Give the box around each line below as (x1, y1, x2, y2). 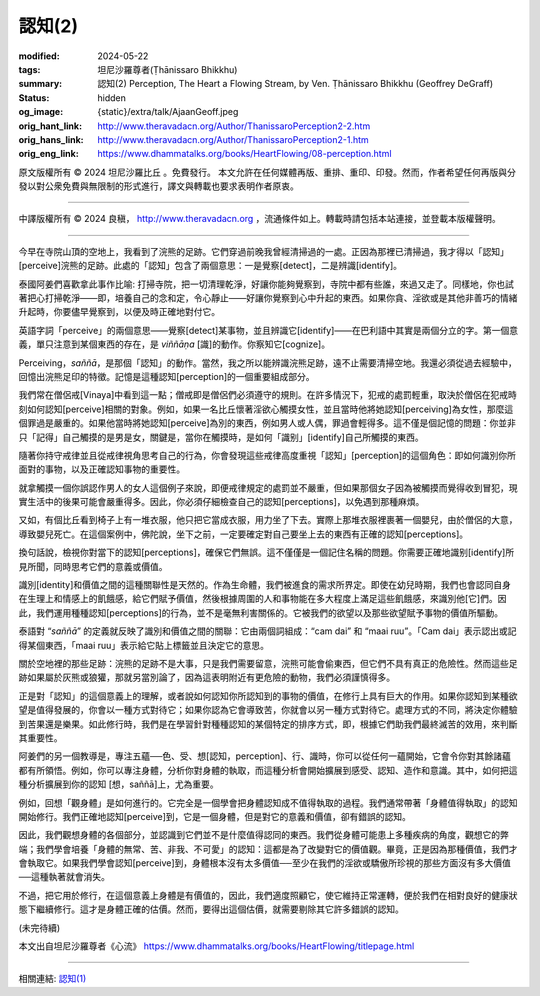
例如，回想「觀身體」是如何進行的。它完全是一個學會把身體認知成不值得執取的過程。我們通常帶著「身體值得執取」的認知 (18, 796, 518, 809)
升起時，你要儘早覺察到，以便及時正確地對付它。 (18, 306, 220, 318)
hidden (97, 91, 127, 104)
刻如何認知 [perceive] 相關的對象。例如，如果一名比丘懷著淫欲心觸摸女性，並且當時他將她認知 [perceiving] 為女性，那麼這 (18, 403, 514, 415)
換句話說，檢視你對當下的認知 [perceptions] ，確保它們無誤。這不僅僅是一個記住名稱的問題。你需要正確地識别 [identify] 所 (18, 546, 515, 559)
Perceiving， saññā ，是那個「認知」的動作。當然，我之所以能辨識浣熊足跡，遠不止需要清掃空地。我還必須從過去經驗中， (18, 356, 517, 369)
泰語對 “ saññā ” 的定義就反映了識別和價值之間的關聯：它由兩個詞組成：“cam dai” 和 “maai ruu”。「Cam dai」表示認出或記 (18, 625, 517, 637)
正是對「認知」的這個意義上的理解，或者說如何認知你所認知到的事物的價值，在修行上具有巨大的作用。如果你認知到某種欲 (18, 690, 518, 702)
